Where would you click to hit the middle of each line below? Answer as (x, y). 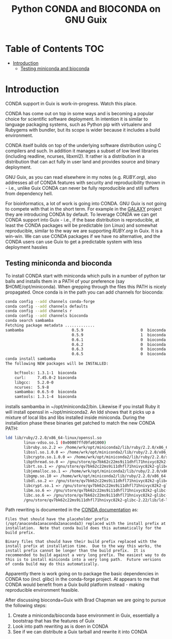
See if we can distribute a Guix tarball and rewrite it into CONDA (80, 632)
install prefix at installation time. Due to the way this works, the (83, 546)
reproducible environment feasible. (42, 590)
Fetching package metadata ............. (50, 325)
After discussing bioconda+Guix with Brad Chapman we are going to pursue (86, 600)
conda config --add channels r (39, 311)
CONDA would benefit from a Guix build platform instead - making (75, 585)
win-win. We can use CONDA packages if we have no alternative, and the (83, 236)
